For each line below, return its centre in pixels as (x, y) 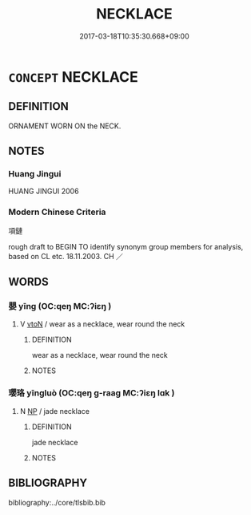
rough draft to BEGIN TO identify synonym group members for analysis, (126, 246)
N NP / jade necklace (55, 411)
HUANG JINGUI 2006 (44, 191)
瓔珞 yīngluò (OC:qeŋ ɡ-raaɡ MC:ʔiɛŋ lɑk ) (92, 393)
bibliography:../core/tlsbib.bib (57, 502)
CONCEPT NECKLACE (73, 77)
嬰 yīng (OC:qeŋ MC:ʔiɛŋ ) (60, 306)
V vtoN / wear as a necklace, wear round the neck (102, 324)
